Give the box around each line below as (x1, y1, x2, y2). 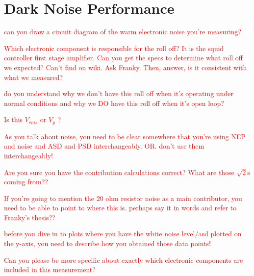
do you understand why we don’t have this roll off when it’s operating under (4, 88, 233, 99)
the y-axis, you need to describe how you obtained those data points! (4, 238, 211, 249)
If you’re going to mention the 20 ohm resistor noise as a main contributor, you (4, 193, 242, 203)
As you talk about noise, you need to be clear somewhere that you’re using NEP (4, 131, 246, 141)
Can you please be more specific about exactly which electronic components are (4, 254, 243, 265)
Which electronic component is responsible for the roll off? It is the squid (4, 43, 224, 53)
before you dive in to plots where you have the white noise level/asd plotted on (4, 228, 242, 239)
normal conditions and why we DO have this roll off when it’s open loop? (4, 98, 224, 108)
